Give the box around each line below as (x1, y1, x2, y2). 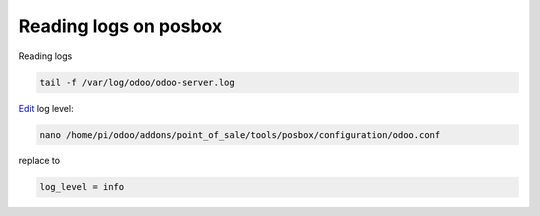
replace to (18, 155, 60, 167)
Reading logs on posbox (18, 15, 223, 37)
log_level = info (39, 181, 125, 193)
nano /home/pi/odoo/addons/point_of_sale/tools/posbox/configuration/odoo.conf (39, 129, 441, 140)
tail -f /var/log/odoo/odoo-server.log (39, 76, 235, 88)
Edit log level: (18, 102, 74, 114)
